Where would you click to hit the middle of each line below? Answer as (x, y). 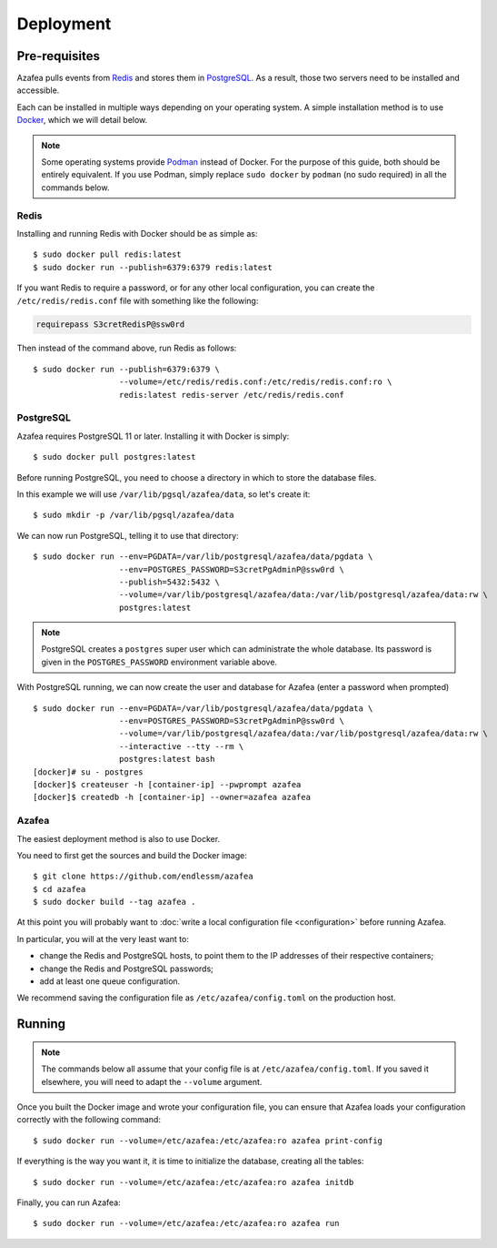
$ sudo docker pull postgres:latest (114, 457)
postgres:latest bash (167, 759)
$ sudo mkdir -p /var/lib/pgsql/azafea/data (134, 515)
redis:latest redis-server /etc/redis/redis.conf (231, 395)
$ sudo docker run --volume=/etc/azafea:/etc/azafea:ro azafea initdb (194, 1182)
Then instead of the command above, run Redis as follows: (127, 348)
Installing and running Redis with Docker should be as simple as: (137, 233)
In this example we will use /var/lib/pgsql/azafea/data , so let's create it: (164, 494)
